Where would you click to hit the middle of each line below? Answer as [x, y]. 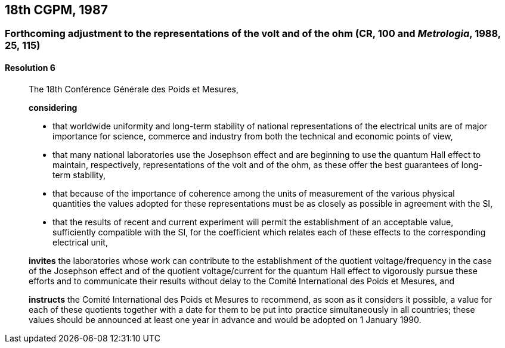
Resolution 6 [30, 68]
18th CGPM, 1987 [56, 10]
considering [53, 107]
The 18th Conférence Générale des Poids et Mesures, [134, 89]
